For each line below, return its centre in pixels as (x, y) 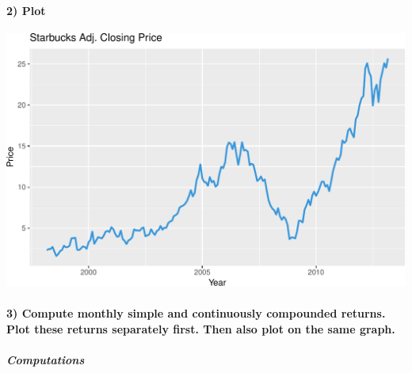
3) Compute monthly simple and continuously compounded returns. (196, 313)
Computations (46, 360)
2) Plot (26, 10)
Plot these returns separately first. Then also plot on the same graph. (201, 328)
